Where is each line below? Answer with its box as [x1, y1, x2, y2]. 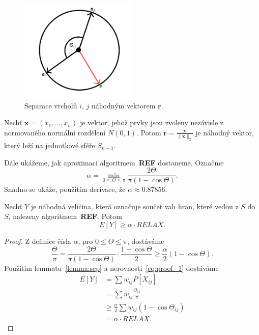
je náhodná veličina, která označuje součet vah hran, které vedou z [31, 201, 239, 211]
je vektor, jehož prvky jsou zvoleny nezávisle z [79, 117, 224, 128]
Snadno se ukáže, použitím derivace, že [4, 184, 126, 194]
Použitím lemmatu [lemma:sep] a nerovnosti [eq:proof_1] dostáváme [4, 262, 219, 273]
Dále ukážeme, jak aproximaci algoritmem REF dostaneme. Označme [4, 157, 224, 167]
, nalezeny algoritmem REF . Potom [8, 211, 122, 221]
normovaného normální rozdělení [4, 127, 106, 137]
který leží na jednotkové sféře [4, 139, 95, 150]
